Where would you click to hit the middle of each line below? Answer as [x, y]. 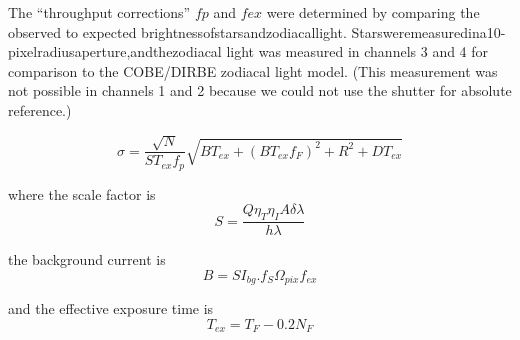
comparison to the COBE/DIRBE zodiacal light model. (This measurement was [253, 70]
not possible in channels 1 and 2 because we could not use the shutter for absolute [260, 90]
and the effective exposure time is [111, 308]
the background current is [87, 259]
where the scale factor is [82, 193]
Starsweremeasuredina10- [428, 31]
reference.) [40, 109]
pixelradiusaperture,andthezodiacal [115, 51]
